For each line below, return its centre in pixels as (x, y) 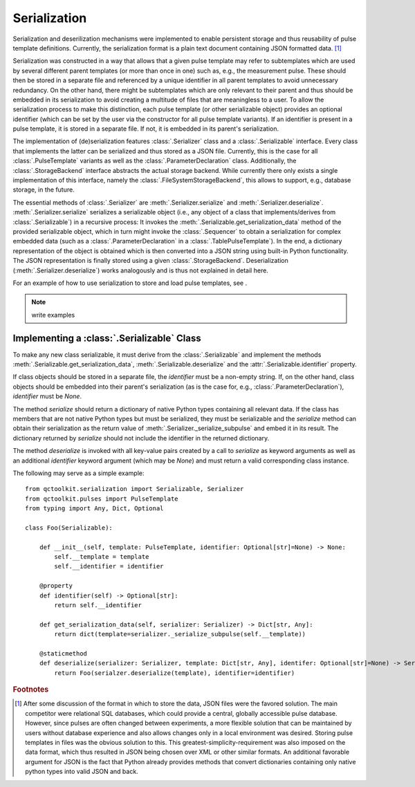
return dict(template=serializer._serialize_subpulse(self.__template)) (180, 634)
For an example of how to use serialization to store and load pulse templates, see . (130, 283)
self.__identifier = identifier (109, 566)
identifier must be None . (47, 396)
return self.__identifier (98, 605)
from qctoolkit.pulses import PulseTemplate (102, 499)
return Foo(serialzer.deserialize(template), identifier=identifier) (175, 673)
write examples (53, 315)
